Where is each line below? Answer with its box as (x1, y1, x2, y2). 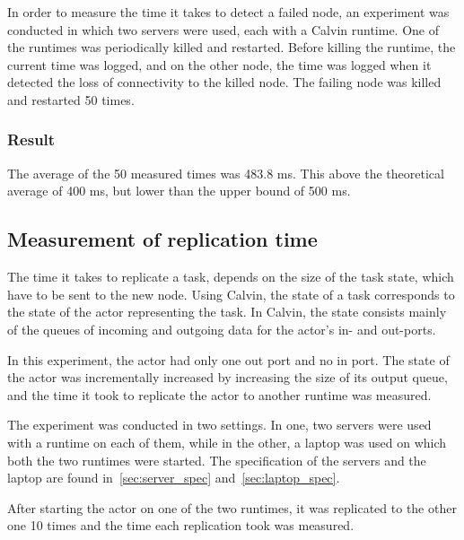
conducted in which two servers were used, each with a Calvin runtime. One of (7, 20, 440, 39)
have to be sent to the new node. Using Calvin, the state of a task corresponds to (7, 284, 455, 303)
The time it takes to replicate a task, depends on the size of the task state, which (7, 267, 454, 286)
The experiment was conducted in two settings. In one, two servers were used (7, 415, 432, 434)
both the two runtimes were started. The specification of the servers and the (7, 450, 426, 469)
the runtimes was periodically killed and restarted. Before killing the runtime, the (7, 38, 456, 57)
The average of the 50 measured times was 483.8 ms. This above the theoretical (7, 163, 444, 182)
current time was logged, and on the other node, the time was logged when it (7, 55, 432, 74)
